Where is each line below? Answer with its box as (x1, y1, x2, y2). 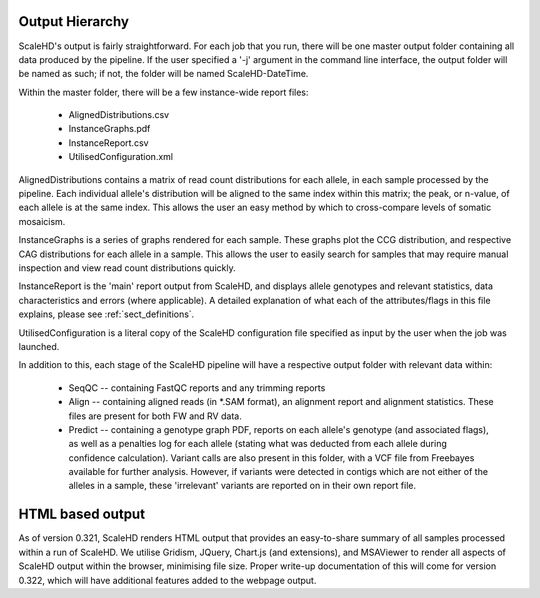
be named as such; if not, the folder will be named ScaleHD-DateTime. (18, 68, 309, 80)
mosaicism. (18, 215, 66, 227)
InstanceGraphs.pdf (68, 123, 151, 135)
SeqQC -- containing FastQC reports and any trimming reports (68, 381, 326, 394)
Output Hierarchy (18, 13, 130, 30)
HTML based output (18, 506, 145, 523)
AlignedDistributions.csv (68, 109, 170, 121)
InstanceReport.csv (68, 136, 149, 149)
